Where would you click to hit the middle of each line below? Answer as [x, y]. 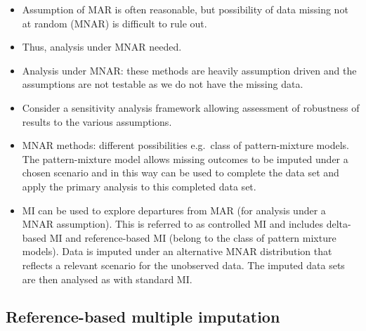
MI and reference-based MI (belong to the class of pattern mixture [193, 237]
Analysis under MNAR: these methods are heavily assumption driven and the [189, 70]
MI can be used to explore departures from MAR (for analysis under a [174, 210]
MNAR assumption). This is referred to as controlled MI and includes [172, 224]
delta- [339, 224]
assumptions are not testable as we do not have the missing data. [163, 84]
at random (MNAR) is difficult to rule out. [115, 23]
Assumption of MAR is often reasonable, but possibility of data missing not [185, 9]
